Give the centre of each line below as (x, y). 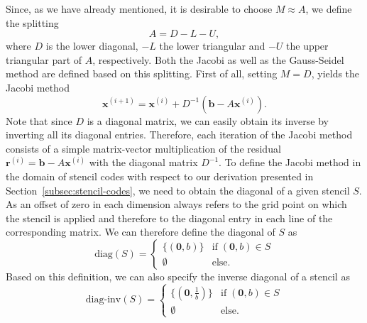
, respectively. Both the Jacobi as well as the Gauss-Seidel (218, 59)
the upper (307, 46)
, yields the (335, 73)
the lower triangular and (212, 46)
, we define (329, 9)
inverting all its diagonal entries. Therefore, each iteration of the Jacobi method (179, 135)
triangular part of (44, 59)
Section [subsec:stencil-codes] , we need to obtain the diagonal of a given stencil (178, 190)
